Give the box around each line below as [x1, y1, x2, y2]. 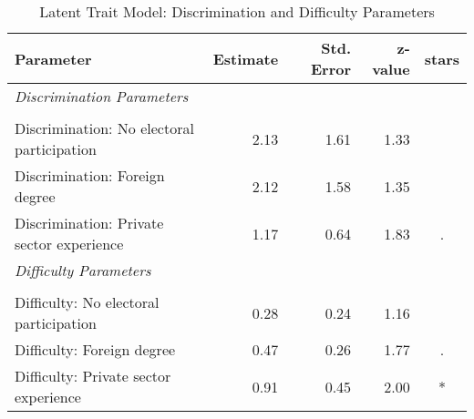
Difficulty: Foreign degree [15, 339, 176, 360]
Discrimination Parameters [15, 86, 189, 107]
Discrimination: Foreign [15, 165, 165, 186]
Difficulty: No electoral [15, 291, 160, 312]
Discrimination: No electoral [15, 118, 194, 138]
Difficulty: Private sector [15, 365, 171, 386]
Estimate [212, 47, 279, 69]
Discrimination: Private [15, 212, 164, 233]
